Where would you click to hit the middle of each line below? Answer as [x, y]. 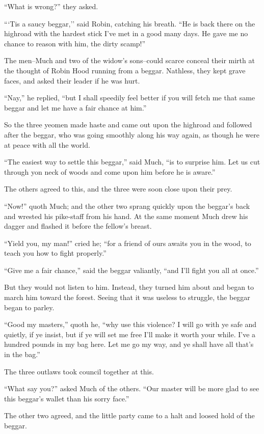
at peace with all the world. [47, 144]
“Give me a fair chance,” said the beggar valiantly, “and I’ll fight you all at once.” [131, 270]
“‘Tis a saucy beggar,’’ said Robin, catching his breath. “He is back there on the [130, 23]
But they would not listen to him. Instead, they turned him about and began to [129, 287]
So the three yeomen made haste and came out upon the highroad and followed [128, 125]
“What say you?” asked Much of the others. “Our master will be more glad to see [132, 388]
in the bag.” [22, 354]
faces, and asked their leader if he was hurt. [72, 80]
